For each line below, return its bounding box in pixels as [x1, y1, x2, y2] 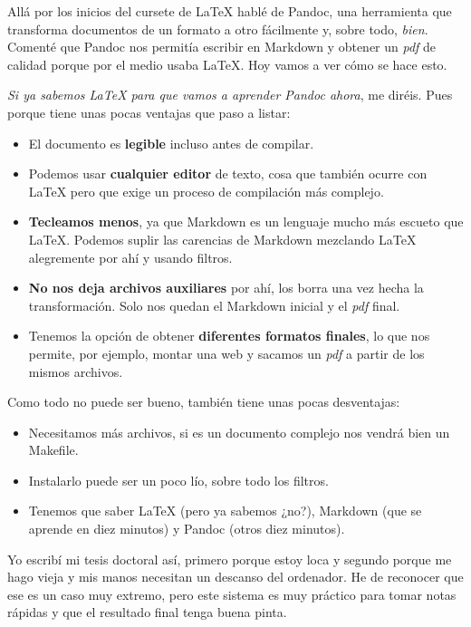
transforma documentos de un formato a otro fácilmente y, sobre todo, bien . [7, 19, 428, 38]
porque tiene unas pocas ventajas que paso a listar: [7, 102, 291, 121]
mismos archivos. [28, 362, 123, 381]
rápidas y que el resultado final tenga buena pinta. [7, 603, 287, 622]
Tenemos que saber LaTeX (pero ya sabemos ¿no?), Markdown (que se [28, 501, 422, 520]
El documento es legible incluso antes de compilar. [28, 133, 314, 152]
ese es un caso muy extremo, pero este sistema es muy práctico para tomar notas [7, 584, 457, 603]
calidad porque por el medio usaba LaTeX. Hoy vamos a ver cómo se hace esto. [7, 54, 447, 73]
